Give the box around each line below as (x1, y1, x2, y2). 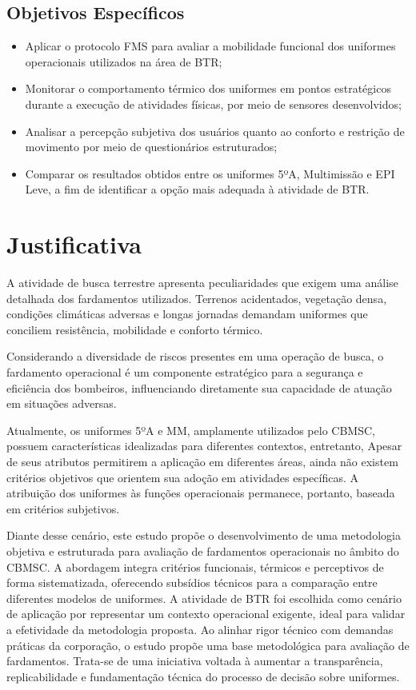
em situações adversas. (6, 395, 117, 412)
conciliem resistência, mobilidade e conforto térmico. (6, 321, 263, 337)
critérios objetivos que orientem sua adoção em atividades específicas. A (6, 469, 358, 485)
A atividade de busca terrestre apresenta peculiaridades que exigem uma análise (6, 274, 398, 291)
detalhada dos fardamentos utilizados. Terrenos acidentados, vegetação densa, (6, 289, 387, 306)
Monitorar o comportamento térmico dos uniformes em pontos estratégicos (25, 80, 391, 97)
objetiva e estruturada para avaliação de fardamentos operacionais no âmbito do (6, 542, 399, 559)
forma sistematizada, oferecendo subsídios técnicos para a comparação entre (6, 574, 378, 591)
